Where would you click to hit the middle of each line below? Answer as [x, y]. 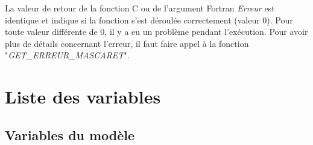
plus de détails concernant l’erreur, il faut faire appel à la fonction [127, 43]
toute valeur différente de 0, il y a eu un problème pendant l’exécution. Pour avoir [156, 32]
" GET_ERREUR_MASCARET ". [67, 55]
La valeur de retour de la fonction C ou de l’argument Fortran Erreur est [140, 8]
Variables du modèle [70, 134]
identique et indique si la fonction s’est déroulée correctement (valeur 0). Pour [149, 20]
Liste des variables [83, 97]
